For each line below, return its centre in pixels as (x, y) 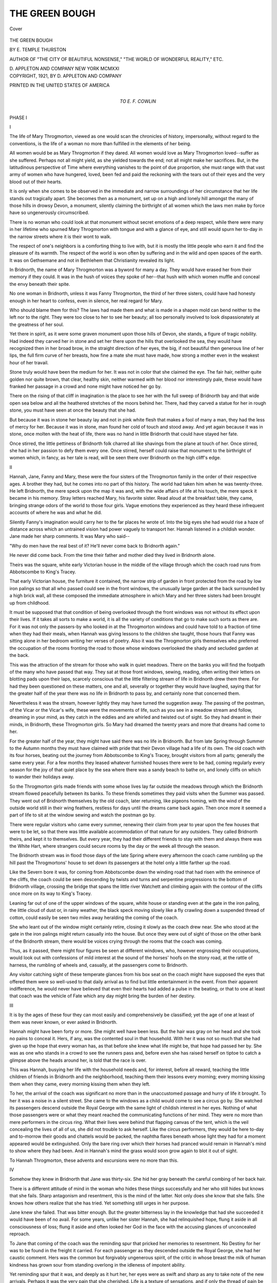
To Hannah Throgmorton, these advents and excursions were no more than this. (94, 1160)
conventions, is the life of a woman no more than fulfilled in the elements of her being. (101, 143)
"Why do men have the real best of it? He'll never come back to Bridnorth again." (95, 546)
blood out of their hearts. (36, 182)
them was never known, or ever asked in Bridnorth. (63, 1022)
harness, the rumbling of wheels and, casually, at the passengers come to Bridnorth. (99, 965)
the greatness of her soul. (37, 324)
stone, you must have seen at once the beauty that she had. (73, 410)
